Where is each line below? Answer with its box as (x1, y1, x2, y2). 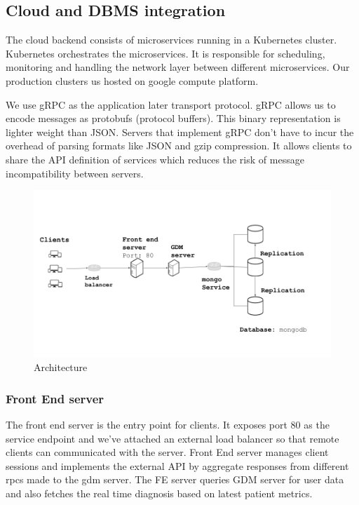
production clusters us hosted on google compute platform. (6, 73, 259, 88)
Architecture (34, 360, 88, 375)
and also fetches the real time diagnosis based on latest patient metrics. (6, 486, 313, 501)
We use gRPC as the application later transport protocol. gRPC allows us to (6, 97, 336, 112)
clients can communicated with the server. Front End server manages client (6, 445, 329, 459)
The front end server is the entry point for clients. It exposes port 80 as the (6, 417, 330, 432)
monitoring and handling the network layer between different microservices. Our (6, 60, 350, 74)
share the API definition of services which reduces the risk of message (6, 151, 304, 166)
